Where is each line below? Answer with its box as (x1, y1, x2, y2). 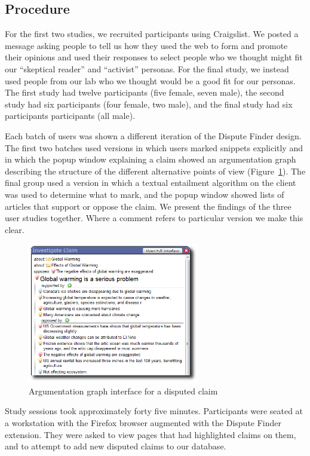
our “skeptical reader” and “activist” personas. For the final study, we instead (5, 62, 289, 75)
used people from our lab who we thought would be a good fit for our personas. (5, 74, 296, 87)
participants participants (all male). (5, 109, 136, 122)
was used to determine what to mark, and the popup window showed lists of (5, 188, 284, 200)
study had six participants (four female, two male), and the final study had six (5, 97, 293, 110)
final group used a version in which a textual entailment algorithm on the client (5, 176, 296, 189)
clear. (5, 223, 24, 235)
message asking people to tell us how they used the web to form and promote (5, 39, 288, 51)
